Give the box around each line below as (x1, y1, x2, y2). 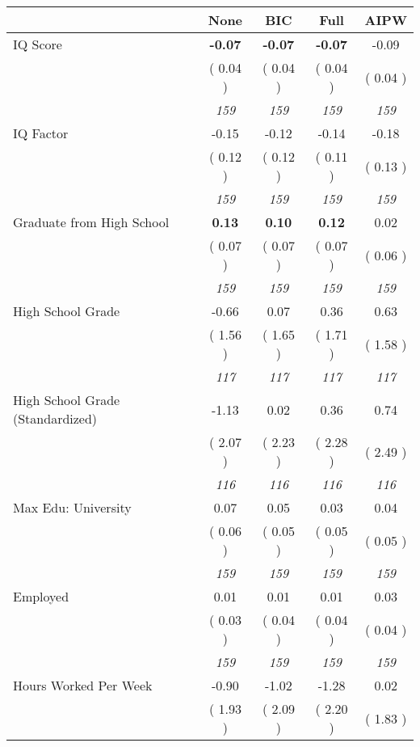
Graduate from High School (13, 213, 170, 231)
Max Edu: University (13, 498, 132, 517)
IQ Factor (13, 124, 69, 142)
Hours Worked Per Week (13, 676, 153, 694)
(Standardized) (13, 409, 98, 428)
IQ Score (13, 35, 62, 53)
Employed (13, 587, 69, 606)
